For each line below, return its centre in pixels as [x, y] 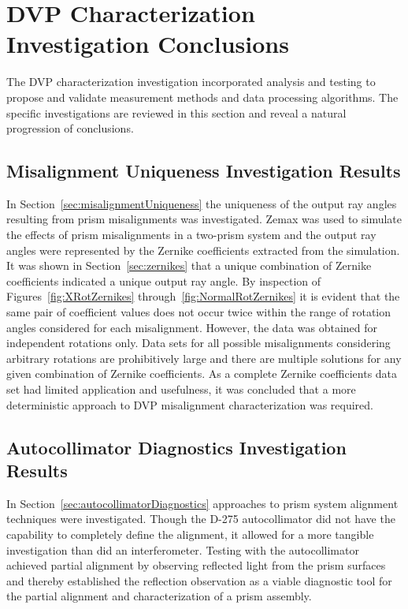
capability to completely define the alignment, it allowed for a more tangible [190, 534]
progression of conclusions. [70, 128]
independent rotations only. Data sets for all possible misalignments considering [198, 343]
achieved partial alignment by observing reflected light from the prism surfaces [196, 565]
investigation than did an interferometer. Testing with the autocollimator [183, 549]
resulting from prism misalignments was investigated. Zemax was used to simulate [204, 219]
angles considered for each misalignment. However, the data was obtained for [192, 327]
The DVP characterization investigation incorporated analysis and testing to [191, 82]
